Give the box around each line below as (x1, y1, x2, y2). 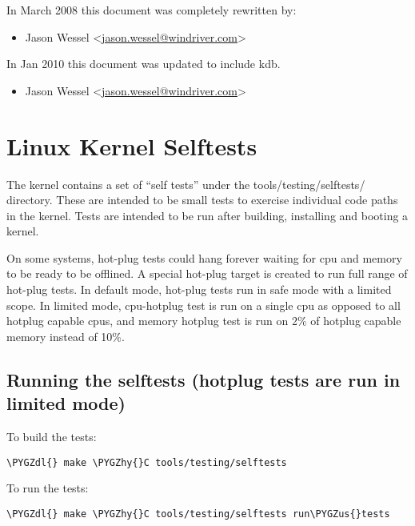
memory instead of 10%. (6, 327, 125, 344)
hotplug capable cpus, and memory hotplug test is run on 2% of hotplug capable (6, 312, 401, 329)
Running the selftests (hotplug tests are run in (6, 367, 401, 391)
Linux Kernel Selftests (6, 129, 257, 162)
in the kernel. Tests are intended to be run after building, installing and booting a (6, 207, 409, 223)
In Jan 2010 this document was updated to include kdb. (6, 55, 281, 72)
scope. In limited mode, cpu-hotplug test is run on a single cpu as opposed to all (6, 296, 401, 313)
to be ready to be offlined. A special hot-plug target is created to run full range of (6, 265, 408, 282)
